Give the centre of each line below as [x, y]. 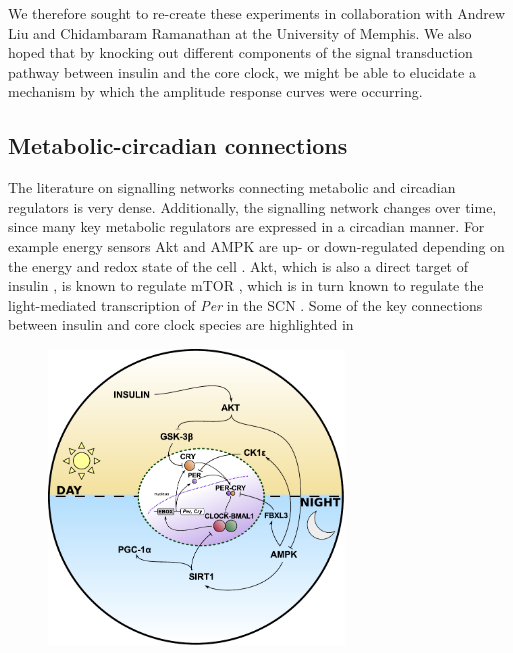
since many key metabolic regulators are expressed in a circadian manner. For [246, 226]
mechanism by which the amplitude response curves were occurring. [215, 91]
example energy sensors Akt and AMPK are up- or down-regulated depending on [256, 245]
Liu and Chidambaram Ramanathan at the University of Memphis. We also [240, 32]
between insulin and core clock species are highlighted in [181, 324]
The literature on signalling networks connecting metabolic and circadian [232, 187]
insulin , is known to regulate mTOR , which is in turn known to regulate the [246, 285]
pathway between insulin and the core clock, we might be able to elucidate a [242, 71]
